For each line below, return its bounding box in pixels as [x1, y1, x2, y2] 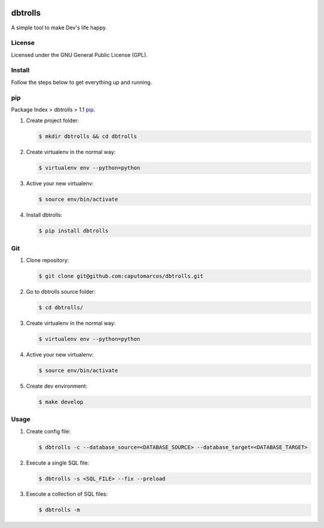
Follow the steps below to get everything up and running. [11, 79, 152, 86]
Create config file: [26, 427, 71, 435]
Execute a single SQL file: [26, 459, 89, 466]
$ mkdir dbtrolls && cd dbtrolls [38, 133, 137, 140]
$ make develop [38, 399, 83, 405]
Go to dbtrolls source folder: [26, 288, 96, 295]
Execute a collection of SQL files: [26, 490, 108, 497]
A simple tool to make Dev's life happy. [11, 24, 107, 31]
